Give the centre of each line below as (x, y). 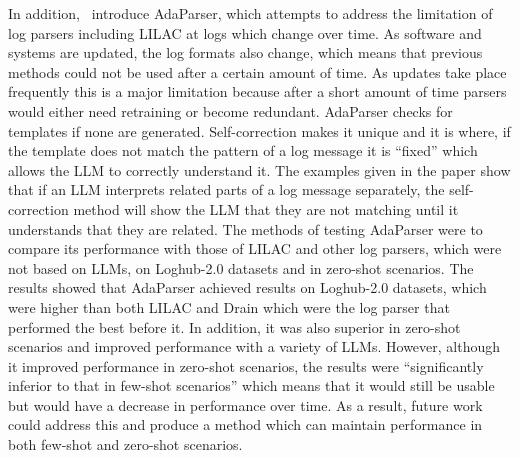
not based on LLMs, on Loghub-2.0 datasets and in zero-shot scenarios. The (241, 267)
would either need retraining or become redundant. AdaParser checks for (230, 110)
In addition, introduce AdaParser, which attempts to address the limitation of (250, 13)
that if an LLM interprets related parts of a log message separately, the (226, 189)
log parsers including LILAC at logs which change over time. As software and (245, 32)
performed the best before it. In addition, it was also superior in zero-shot (234, 326)
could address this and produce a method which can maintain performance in (245, 424)
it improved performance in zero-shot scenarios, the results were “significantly (246, 365)
